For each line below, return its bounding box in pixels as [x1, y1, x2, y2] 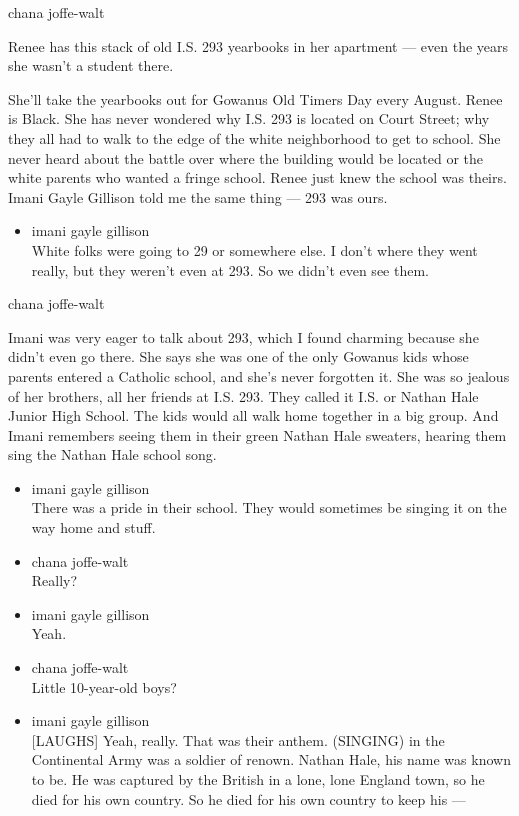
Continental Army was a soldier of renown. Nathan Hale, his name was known [31, 749, 511, 770]
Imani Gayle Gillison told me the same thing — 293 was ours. [8, 186, 388, 207]
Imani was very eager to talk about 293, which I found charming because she [8, 326, 479, 347]
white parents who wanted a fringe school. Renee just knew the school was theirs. [8, 167, 507, 188]
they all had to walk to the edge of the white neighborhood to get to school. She [8, 127, 501, 148]
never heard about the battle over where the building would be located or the [8, 147, 484, 168]
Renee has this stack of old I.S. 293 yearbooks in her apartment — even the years [8, 35, 509, 56]
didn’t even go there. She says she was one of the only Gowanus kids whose [8, 346, 469, 367]
